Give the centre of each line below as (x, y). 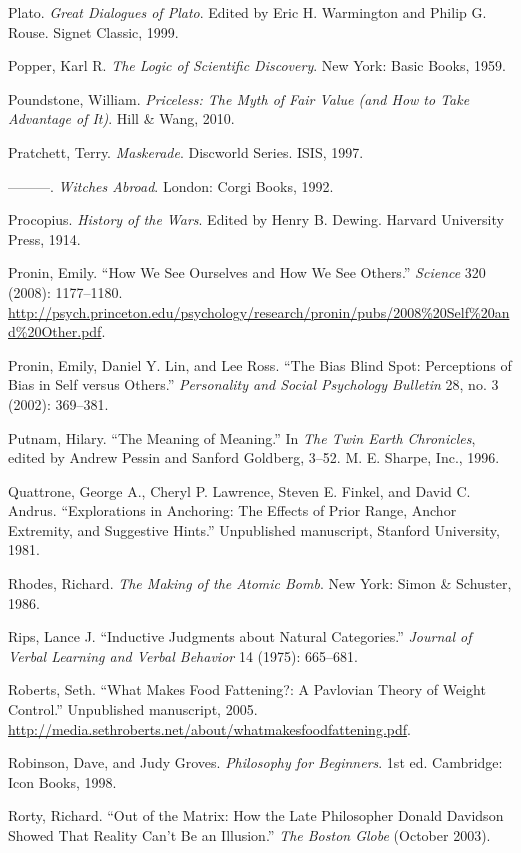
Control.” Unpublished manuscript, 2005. (133, 709)
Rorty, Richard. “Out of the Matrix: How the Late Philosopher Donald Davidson (256, 815)
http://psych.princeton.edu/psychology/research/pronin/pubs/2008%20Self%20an (259, 311)
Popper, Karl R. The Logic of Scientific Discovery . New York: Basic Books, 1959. (257, 65)
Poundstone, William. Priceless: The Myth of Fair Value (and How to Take (239, 98)
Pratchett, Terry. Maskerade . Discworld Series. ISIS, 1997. (186, 151)
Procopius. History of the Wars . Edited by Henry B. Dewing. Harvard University (256, 219)
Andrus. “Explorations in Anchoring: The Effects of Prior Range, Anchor (232, 510)
